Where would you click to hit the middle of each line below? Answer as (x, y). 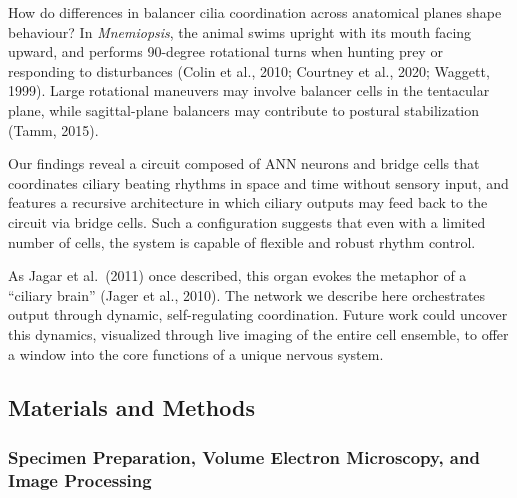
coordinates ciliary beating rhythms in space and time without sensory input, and (258, 182)
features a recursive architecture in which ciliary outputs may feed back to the (248, 202)
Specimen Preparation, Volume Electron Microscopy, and (244, 456)
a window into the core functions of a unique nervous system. (196, 353)
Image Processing (80, 479)
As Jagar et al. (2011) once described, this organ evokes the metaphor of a (237, 275)
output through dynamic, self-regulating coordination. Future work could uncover (258, 314)
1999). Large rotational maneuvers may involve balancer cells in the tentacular (249, 90)
